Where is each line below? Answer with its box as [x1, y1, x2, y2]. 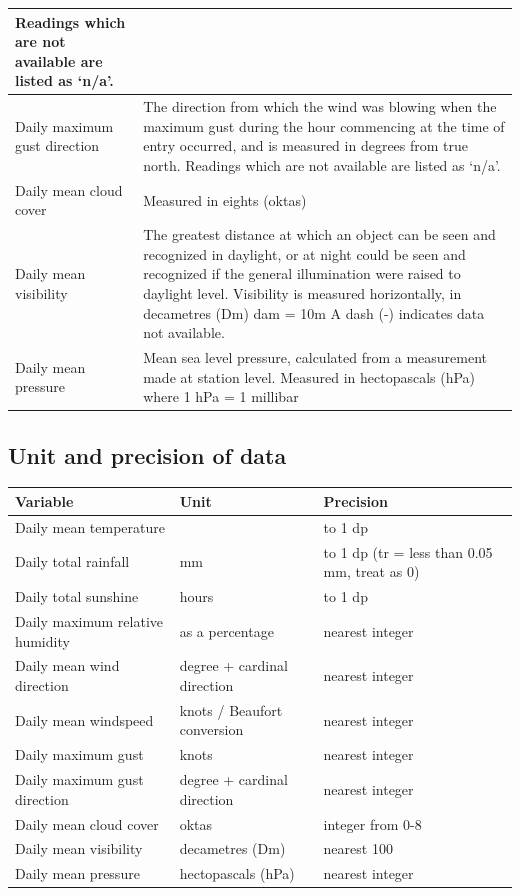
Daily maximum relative [15, 610, 164, 631]
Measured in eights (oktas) [143, 189, 307, 210]
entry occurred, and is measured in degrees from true [143, 135, 469, 156]
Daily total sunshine [15, 586, 139, 607]
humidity [15, 630, 70, 651]
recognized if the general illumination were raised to [143, 263, 461, 284]
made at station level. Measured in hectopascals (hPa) [143, 366, 476, 387]
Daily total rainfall [15, 551, 130, 572]
